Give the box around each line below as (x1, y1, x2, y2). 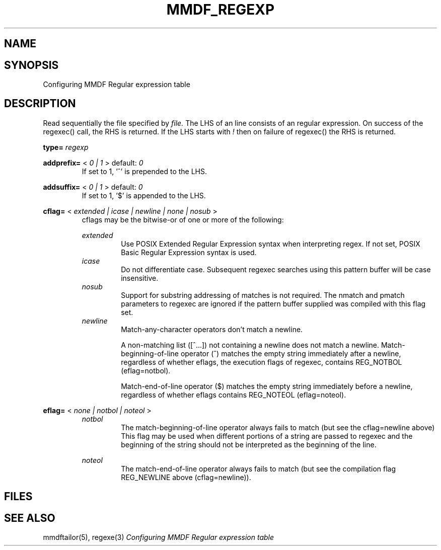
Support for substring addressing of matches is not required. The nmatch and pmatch (121, 290, 405, 299)
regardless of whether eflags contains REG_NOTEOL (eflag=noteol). (121, 390, 346, 399)
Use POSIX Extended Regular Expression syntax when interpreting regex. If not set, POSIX (121, 239, 420, 248)
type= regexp (43, 142, 89, 151)
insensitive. (121, 273, 159, 282)
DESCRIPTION (4, 97, 76, 110)
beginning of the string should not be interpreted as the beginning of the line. (121, 440, 377, 449)
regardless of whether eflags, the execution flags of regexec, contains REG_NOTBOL (121, 357, 402, 366)
